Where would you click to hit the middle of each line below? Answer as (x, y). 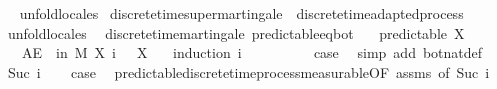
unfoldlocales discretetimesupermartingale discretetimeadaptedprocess (241, 13)
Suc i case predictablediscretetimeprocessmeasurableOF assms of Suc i (248, 71)
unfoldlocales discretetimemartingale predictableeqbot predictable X (236, 32)
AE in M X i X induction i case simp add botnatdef (252, 52)
